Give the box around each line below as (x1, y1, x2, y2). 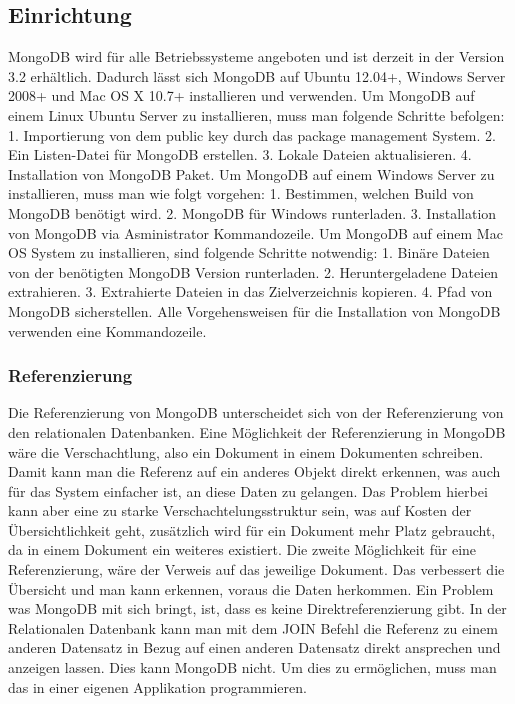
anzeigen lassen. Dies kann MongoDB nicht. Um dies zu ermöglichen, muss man (8, 657, 497, 678)
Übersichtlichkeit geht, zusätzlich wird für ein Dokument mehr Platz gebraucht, (8, 519, 496, 540)
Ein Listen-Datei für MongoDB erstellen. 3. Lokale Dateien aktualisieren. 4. (8, 144, 472, 165)
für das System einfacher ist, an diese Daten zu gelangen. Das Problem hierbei (8, 480, 488, 501)
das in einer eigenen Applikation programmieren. (8, 676, 307, 697)
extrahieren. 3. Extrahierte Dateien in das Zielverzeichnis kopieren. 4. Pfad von (8, 281, 493, 302)
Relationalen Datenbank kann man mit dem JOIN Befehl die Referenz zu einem (8, 617, 498, 638)
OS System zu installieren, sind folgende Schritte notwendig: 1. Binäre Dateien (8, 242, 490, 263)
